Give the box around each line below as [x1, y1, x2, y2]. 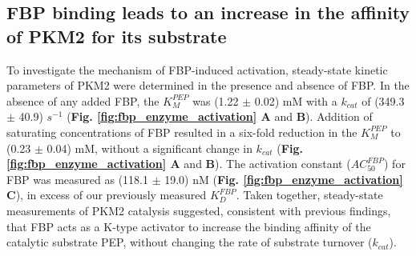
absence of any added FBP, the [6, 92, 160, 109]
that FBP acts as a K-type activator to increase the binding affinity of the [6, 218, 371, 234]
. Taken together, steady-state [236, 186, 383, 203]
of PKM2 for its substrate [6, 23, 227, 48]
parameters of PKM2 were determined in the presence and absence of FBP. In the [6, 77, 410, 94]
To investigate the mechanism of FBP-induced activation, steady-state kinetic [6, 61, 388, 78]
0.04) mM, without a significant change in [46, 139, 252, 156]
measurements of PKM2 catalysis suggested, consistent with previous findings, [6, 202, 391, 218]
